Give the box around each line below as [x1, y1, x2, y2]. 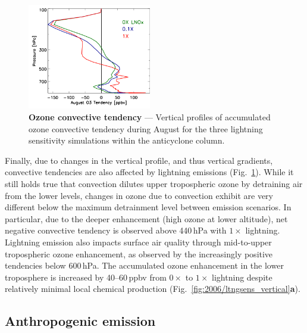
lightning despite [212, 270, 272, 283]
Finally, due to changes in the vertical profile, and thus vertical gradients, [5, 154, 273, 166]
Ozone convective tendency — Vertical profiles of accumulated [29, 111, 271, 123]
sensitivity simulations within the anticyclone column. [29, 134, 225, 147]
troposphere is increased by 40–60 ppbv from [5, 270, 167, 283]
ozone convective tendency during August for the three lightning [29, 122, 263, 135]
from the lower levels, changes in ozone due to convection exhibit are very [5, 189, 273, 201]
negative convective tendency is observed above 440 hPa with [5, 224, 227, 236]
